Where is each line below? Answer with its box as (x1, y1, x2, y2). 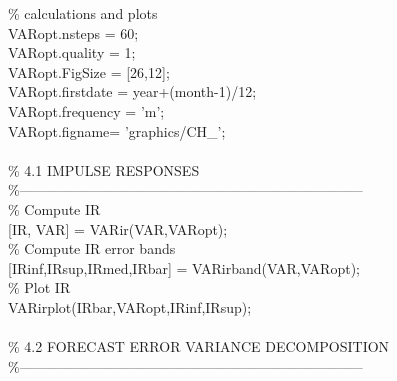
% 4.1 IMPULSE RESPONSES (8, 159, 200, 180)
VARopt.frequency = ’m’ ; (8, 100, 165, 121)
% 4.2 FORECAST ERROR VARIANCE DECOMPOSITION (8, 336, 390, 357)
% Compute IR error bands (8, 238, 176, 259)
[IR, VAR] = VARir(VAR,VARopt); (8, 218, 228, 239)
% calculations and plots (8, 3, 158, 23)
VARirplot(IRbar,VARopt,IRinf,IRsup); (8, 296, 252, 317)
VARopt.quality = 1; (8, 42, 136, 63)
